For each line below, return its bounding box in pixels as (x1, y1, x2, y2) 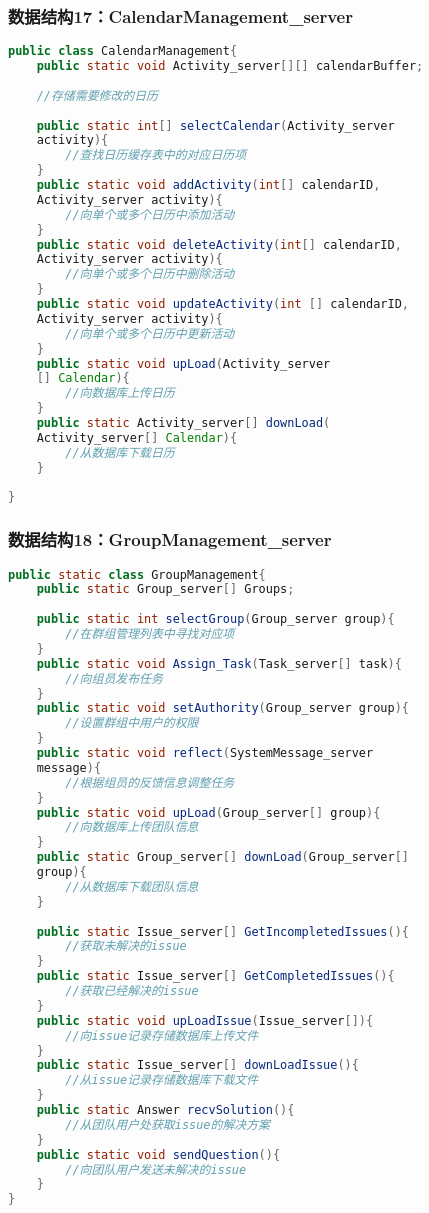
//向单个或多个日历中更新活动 (65, 326, 235, 341)
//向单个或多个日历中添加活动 (65, 207, 235, 222)
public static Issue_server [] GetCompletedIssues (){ (36, 969, 395, 984)
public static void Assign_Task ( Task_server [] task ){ (36, 656, 402, 671)
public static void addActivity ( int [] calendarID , (36, 178, 381, 193)
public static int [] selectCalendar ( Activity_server (36, 118, 395, 133)
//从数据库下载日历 (65, 445, 175, 460)
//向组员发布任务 (65, 671, 163, 686)
